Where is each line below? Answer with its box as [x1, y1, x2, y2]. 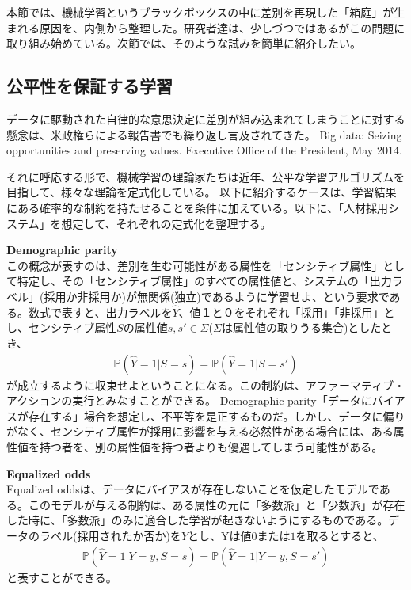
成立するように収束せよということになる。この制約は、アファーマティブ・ [17, 376, 405, 393]
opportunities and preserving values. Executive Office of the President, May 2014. [6, 142, 402, 158]
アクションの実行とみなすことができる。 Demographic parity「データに [6, 392, 372, 409]
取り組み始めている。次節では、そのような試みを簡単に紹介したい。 [6, 35, 361, 51]
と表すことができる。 [6, 569, 117, 585]
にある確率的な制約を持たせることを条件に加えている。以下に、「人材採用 [6, 199, 388, 215]
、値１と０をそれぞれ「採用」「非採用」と [178, 303, 395, 320]
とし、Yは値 [188, 527, 252, 543]
